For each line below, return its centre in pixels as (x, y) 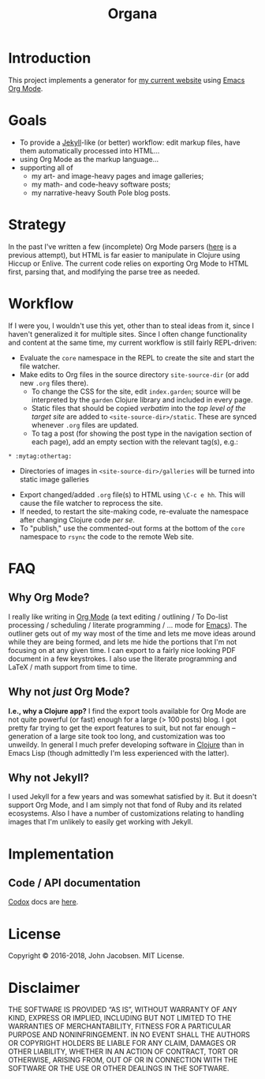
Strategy (37, 225)
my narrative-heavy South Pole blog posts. (101, 192)
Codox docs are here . (43, 902)
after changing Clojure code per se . (77, 519)
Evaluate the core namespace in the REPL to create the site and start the (137, 357)
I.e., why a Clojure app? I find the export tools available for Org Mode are (127, 711)
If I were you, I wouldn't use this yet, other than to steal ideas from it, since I (131, 326)
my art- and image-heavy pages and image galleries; (118, 175)
